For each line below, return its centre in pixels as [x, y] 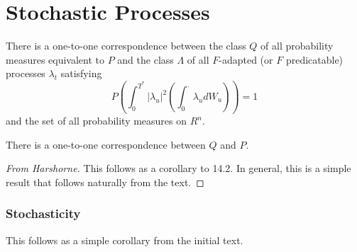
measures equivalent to [55, 59]
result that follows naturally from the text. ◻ [105, 182]
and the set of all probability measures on [97, 121]
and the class [145, 59]
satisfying [81, 73]
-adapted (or [246, 59]
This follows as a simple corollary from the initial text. [125, 240]
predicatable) [314, 59]
